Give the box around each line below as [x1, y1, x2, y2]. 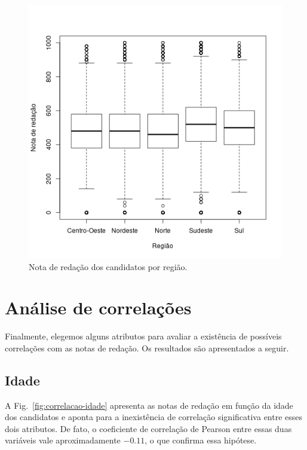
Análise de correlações [5, 295, 192, 320]
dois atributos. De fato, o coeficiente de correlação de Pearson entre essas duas [5, 422, 292, 434]
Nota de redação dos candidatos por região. [29, 260, 188, 273]
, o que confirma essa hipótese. [145, 434, 257, 446]
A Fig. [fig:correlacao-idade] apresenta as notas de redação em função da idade [5, 399, 293, 411]
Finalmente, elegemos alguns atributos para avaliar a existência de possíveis [5, 330, 282, 342]
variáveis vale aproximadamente [5, 434, 121, 446]
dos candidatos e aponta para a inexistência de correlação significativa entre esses [5, 411, 303, 423]
